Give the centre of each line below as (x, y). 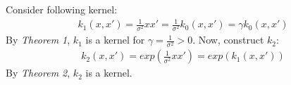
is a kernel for (115, 40)
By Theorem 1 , (38, 40)
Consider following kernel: (62, 9)
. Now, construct (228, 40)
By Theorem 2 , (38, 73)
